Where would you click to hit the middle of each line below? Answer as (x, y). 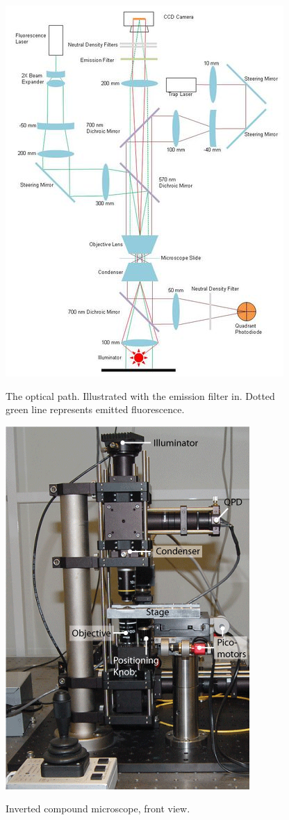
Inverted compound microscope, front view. (98, 809)
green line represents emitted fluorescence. (95, 409)
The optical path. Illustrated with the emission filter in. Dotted (140, 395)
